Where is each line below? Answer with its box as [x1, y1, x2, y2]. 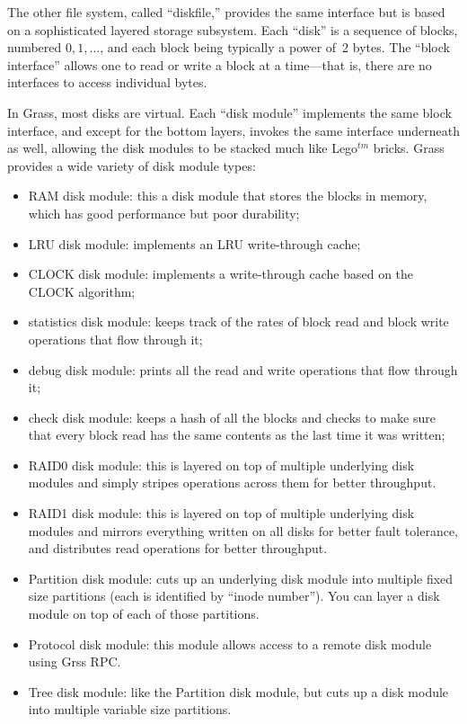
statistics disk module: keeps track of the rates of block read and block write [28, 312, 449, 331]
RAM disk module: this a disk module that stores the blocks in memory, [28, 186, 427, 205]
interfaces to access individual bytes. [7, 73, 207, 92]
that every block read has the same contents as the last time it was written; [28, 425, 445, 444]
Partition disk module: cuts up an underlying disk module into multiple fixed [28, 568, 454, 587]
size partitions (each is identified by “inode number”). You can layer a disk [28, 586, 440, 605]
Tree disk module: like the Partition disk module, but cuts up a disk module [28, 682, 449, 701]
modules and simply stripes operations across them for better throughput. [28, 473, 436, 492]
